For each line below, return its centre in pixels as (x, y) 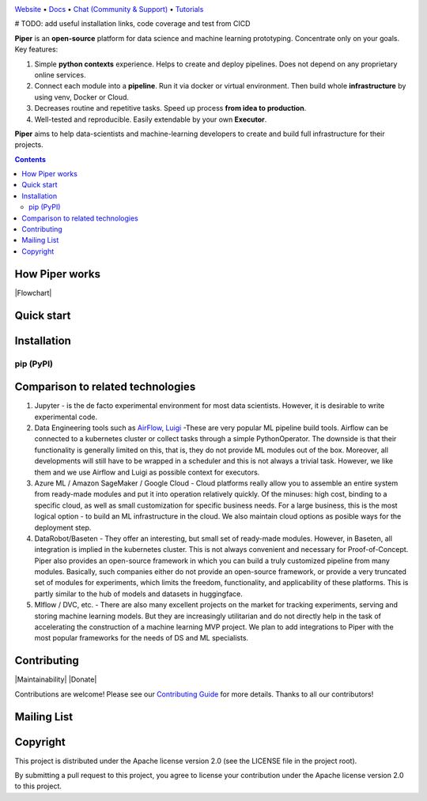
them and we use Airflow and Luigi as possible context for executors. (147, 472)
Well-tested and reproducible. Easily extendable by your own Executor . (151, 119)
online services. (60, 74)
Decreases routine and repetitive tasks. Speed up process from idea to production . (170, 108)
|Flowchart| (33, 293)
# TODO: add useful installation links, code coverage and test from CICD (132, 24)
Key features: (36, 49)
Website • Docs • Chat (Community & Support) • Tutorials (109, 9)
